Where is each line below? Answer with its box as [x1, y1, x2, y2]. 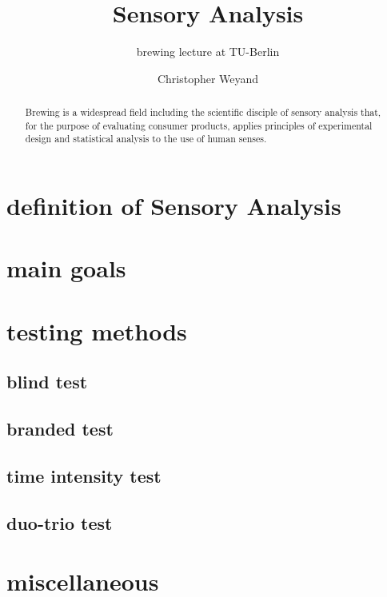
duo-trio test [6, 510, 113, 535]
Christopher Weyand [157, 70, 259, 86]
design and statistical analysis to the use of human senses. [25, 132, 267, 145]
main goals [6, 252, 126, 285]
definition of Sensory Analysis [6, 189, 341, 222]
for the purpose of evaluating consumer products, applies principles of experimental [25, 118, 373, 132]
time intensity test [6, 463, 162, 488]
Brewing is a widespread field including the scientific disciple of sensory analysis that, [25, 105, 381, 119]
